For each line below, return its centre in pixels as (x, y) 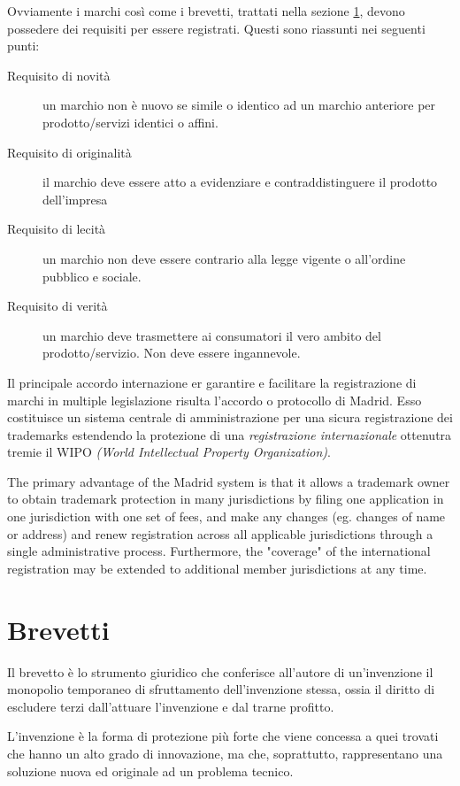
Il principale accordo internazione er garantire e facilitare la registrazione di (212, 382)
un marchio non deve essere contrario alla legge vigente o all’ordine (224, 258)
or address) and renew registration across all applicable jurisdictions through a (220, 533)
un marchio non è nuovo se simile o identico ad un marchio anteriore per (239, 105)
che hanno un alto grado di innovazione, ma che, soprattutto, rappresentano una (225, 753)
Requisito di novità (59, 75)
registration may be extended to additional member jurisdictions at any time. (217, 568)
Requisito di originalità (69, 152)
